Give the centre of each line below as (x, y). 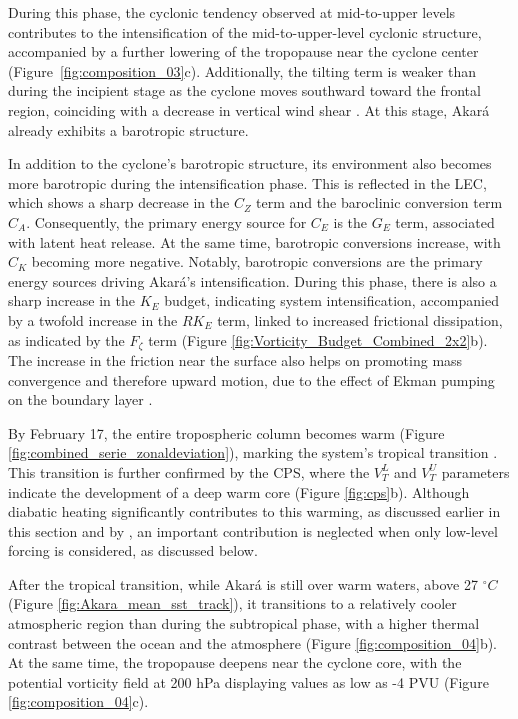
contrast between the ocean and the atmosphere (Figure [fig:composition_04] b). (252, 642)
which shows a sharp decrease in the (119, 202)
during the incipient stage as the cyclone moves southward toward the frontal (244, 90)
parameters (475, 471)
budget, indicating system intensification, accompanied (331, 300)
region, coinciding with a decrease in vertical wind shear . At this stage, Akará (249, 109)
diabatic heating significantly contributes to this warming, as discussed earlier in (254, 511)
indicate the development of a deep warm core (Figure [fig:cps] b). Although (239, 491)
